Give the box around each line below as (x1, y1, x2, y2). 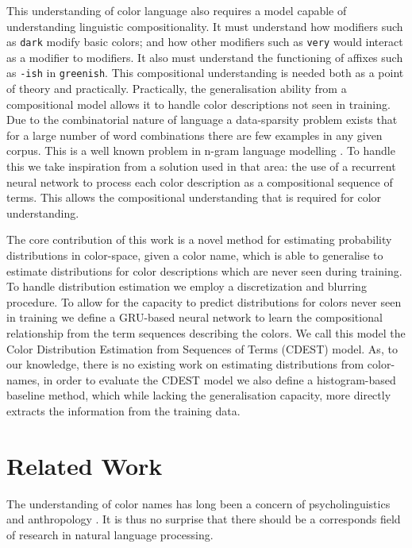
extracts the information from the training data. (6, 402, 241, 419)
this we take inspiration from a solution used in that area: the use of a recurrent (6, 158, 396, 175)
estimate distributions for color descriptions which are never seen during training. (6, 262, 402, 279)
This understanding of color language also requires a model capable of (6, 2, 347, 18)
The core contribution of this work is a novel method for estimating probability (6, 231, 392, 248)
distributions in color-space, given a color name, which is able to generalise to (6, 247, 383, 264)
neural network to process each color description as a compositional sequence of (6, 173, 393, 190)
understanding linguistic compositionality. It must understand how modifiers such (6, 17, 403, 34)
